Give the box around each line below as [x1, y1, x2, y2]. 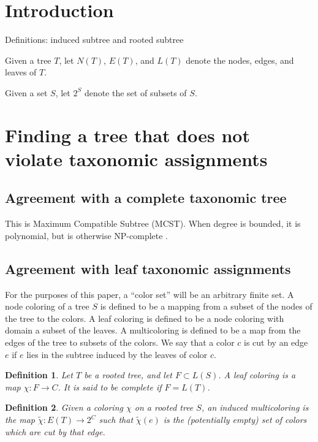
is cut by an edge [244, 336, 308, 349]
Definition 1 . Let [5, 368, 73, 381]
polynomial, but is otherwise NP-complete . [5, 229, 168, 242]
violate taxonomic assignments [5, 146, 268, 171]
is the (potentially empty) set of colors [163, 413, 307, 425]
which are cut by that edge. [5, 425, 105, 438]
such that [99, 413, 134, 425]
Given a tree [5, 53, 51, 66]
